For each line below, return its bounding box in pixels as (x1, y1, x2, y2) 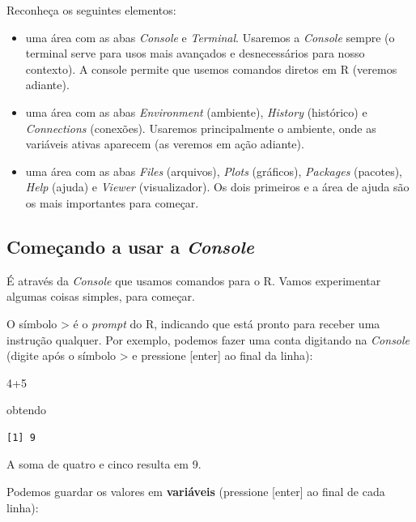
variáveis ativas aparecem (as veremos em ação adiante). (25, 135, 304, 152)
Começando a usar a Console (6, 233, 254, 259)
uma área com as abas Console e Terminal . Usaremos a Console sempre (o (25, 28, 395, 45)
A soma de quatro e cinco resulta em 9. (6, 456, 202, 473)
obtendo (6, 401, 47, 418)
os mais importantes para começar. (25, 194, 199, 211)
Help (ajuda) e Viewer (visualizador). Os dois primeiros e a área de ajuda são (25, 178, 410, 195)
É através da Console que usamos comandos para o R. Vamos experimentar (6, 272, 381, 289)
